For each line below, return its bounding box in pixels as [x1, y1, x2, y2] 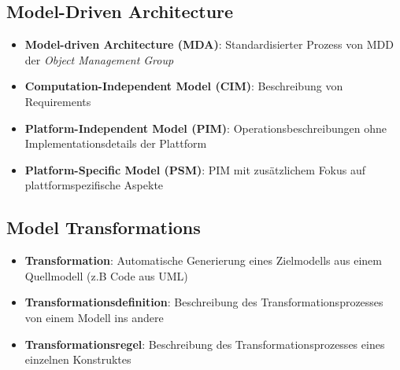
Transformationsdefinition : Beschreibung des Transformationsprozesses [24, 294, 383, 310]
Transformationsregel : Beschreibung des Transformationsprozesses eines [24, 335, 385, 352]
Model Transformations [6, 215, 201, 240]
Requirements [24, 93, 91, 109]
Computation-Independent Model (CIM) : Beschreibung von [24, 78, 343, 94]
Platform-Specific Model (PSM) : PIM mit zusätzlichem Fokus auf [24, 161, 366, 178]
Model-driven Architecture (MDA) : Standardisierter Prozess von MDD [24, 36, 394, 53]
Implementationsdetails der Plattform [24, 135, 207, 152]
